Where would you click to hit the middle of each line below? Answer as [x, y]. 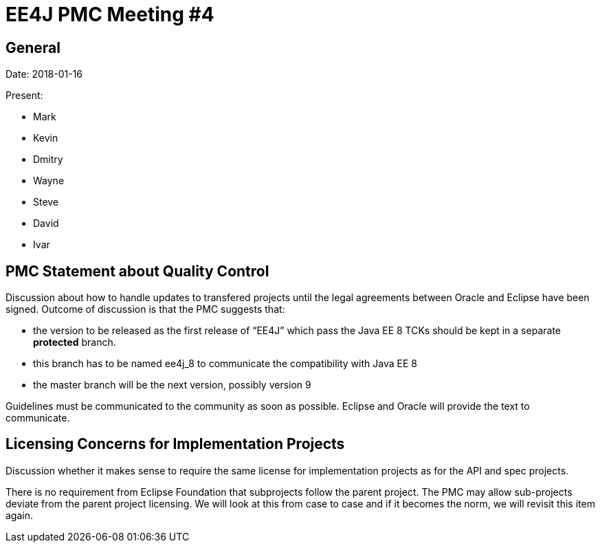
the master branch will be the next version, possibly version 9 [172, 385]
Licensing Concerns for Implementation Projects [175, 444]
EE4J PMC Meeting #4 [110, 14]
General [33, 47]
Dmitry [48, 160]
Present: [24, 96]
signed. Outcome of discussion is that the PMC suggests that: [145, 309]
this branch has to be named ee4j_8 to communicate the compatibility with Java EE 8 [225, 364]
